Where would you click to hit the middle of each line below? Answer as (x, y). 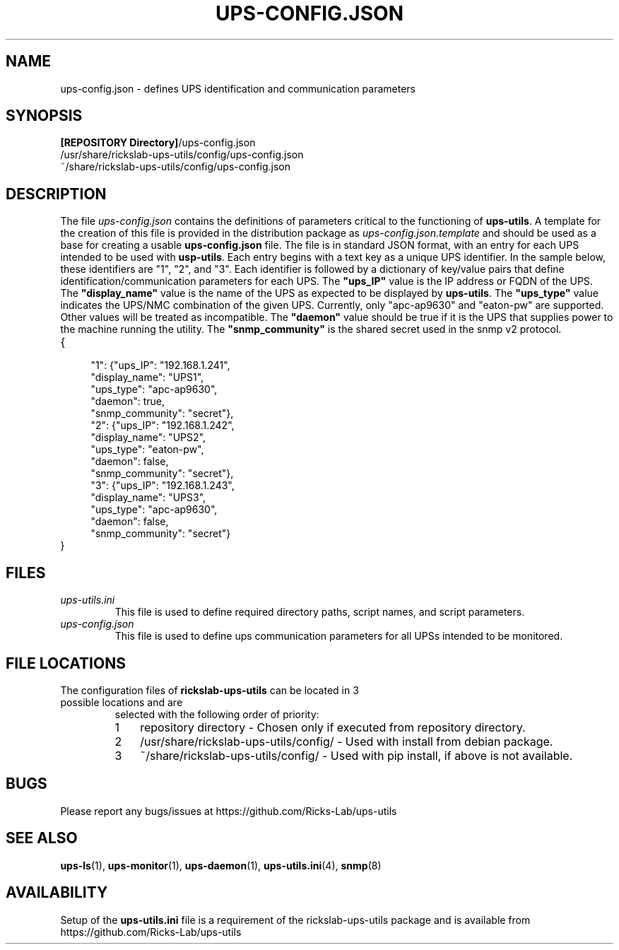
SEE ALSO (42, 838)
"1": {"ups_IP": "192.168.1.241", (160, 365)
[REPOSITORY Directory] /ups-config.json (158, 143)
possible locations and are (122, 702)
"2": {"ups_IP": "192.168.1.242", (163, 426)
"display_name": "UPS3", (148, 498)
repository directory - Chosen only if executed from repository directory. (333, 727)
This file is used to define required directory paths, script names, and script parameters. (320, 612)
